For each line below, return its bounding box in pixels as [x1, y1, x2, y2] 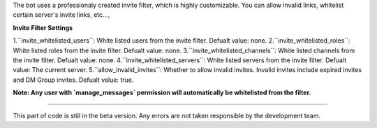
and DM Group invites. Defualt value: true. [13, 76, 134, 84]
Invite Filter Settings [13, 23, 73, 31]
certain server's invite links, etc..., [13, 10, 110, 19]
